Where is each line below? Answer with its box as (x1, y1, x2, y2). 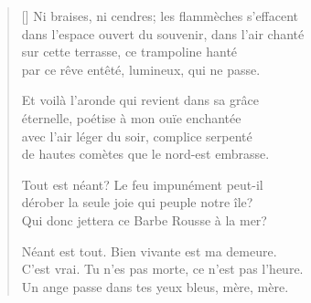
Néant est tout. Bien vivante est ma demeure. (21, 241, 277, 260)
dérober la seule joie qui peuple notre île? (21, 193, 253, 212)
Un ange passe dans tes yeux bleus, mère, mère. (21, 277, 289, 296)
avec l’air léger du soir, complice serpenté (21, 126, 252, 145)
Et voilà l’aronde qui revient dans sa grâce (21, 90, 259, 110)
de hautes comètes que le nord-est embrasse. (21, 144, 270, 163)
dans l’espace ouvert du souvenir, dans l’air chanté (21, 24, 305, 43)
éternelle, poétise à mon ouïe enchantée (21, 108, 241, 127)
